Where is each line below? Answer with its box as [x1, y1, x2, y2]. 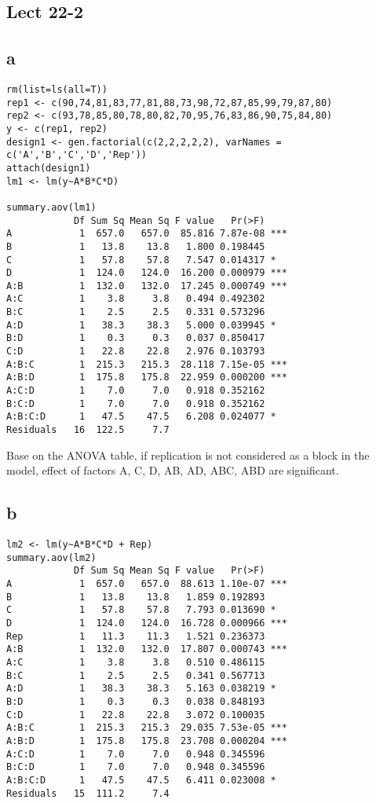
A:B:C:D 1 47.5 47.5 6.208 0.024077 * [6, 411, 276, 423]
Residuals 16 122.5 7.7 [6, 424, 170, 436]
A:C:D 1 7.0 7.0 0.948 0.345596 [6, 748, 265, 760]
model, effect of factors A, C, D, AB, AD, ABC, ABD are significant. [6, 462, 339, 478]
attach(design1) [6, 162, 91, 174]
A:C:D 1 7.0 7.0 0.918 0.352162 [6, 385, 265, 397]
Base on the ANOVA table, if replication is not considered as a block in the [6, 446, 370, 463]
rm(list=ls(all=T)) [6, 83, 108, 95]
